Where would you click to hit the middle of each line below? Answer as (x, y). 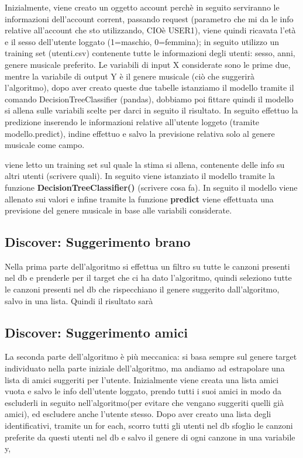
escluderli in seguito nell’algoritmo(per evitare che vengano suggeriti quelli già (144, 402)
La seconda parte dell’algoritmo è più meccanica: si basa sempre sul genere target (151, 357)
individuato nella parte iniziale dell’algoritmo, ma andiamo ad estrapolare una (145, 368)
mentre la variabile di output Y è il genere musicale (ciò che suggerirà (130, 76)
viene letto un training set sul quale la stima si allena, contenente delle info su (145, 164)
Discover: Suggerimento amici (96, 332)
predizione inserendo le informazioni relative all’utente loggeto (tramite (132, 121)
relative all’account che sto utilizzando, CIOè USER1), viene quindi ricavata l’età (150, 30)
